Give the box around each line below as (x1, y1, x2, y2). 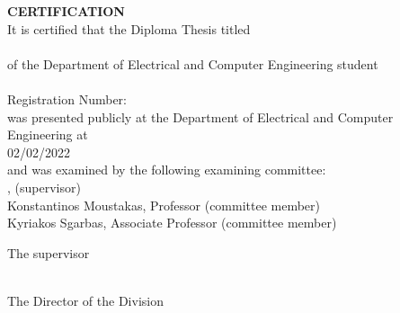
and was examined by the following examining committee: (7, 160, 326, 179)
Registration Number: (7, 89, 127, 108)
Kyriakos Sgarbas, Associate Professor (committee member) (7, 213, 337, 232)
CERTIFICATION (7, 2, 125, 20)
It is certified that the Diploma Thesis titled (7, 19, 251, 38)
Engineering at (7, 125, 88, 144)
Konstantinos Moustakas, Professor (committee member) (7, 195, 321, 214)
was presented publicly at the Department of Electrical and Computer (7, 107, 394, 126)
